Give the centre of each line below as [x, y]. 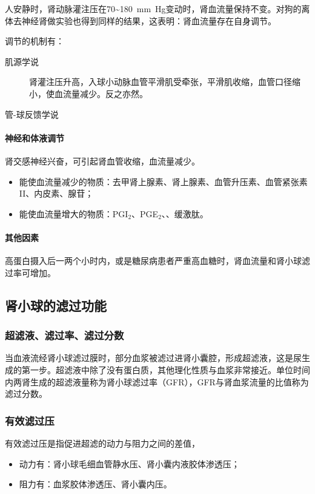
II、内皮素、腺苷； [56, 193]
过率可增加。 [30, 272]
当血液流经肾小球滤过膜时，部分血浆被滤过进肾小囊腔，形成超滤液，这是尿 [153, 358]
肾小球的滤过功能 [56, 305]
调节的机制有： [35, 41]
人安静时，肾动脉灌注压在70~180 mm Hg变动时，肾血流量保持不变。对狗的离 [157, 8]
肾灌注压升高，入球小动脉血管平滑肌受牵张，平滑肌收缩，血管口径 [161, 82]
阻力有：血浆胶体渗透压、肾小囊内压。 [95, 484]
